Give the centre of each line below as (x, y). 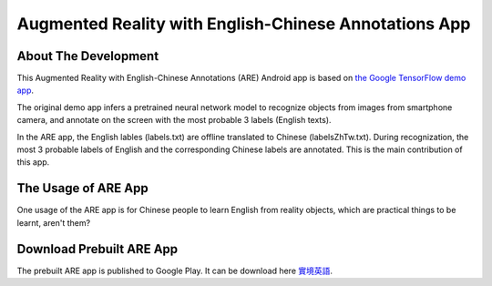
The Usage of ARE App (83, 188)
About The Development (88, 56)
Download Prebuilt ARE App (97, 249)
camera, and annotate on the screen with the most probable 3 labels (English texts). (174, 120)
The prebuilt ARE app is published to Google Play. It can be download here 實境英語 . (174, 271)
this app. (33, 162)
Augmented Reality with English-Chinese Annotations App (244, 24)
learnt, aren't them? (54, 222)
